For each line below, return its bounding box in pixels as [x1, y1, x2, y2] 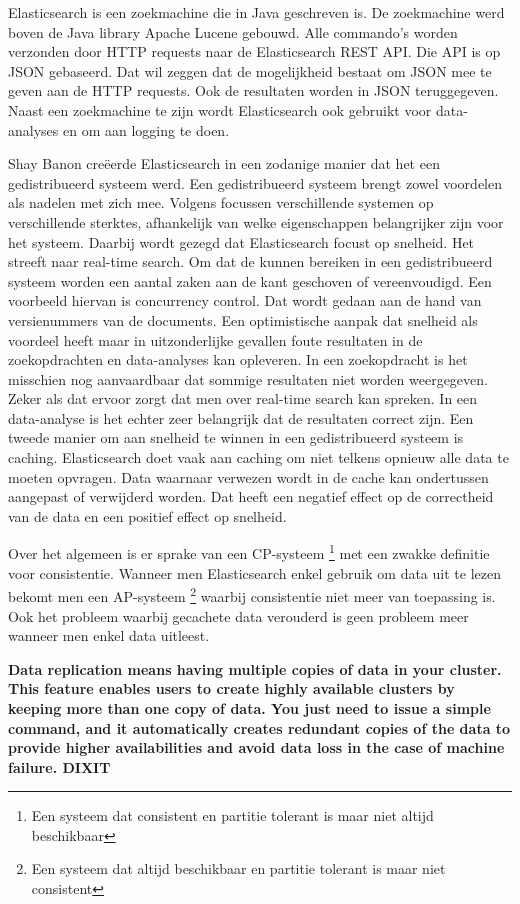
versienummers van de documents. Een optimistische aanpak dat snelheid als [8, 309, 478, 330]
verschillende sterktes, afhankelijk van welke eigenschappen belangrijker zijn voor [8, 211, 504, 232]
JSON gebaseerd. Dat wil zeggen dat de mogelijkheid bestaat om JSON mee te [8, 60, 492, 81]
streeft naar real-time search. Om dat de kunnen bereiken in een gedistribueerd [8, 251, 493, 272]
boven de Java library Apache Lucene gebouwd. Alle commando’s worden [8, 21, 458, 42]
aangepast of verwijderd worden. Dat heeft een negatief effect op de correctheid [8, 486, 494, 507]
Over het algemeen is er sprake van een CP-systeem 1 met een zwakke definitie [8, 540, 490, 564]
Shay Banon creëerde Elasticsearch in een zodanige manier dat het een [8, 153, 440, 174]
